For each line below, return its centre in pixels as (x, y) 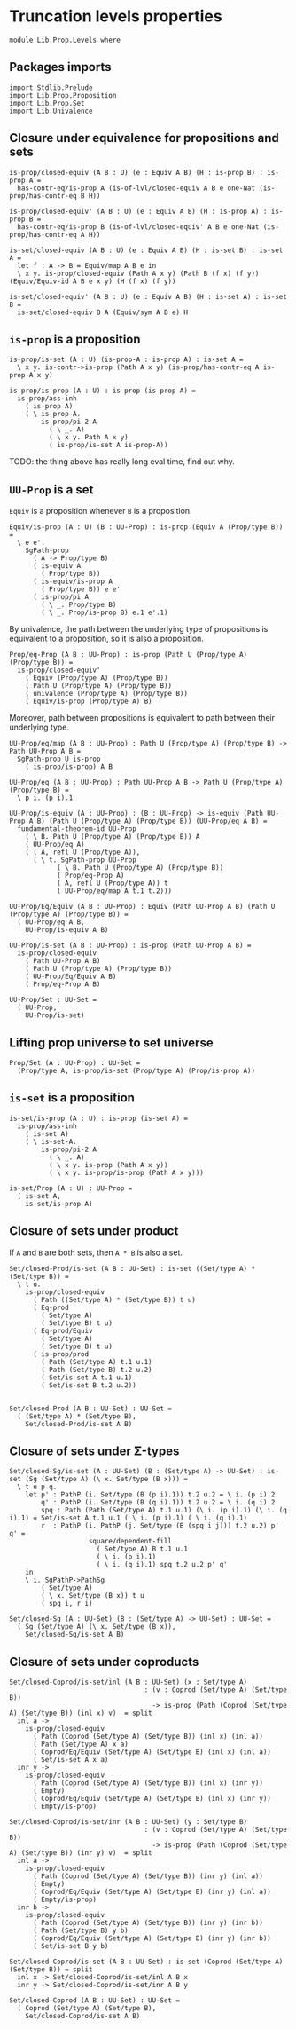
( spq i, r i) (67, 1604)
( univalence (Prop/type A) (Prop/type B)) (107, 694)
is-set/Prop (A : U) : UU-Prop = (71, 1188)
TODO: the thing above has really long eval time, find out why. (122, 462)
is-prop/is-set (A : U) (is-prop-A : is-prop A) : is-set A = (126, 360)
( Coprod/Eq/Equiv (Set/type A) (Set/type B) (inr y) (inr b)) (152, 1938)
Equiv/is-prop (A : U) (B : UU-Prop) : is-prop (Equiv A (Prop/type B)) (146, 527)
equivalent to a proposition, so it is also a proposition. (106, 639)
